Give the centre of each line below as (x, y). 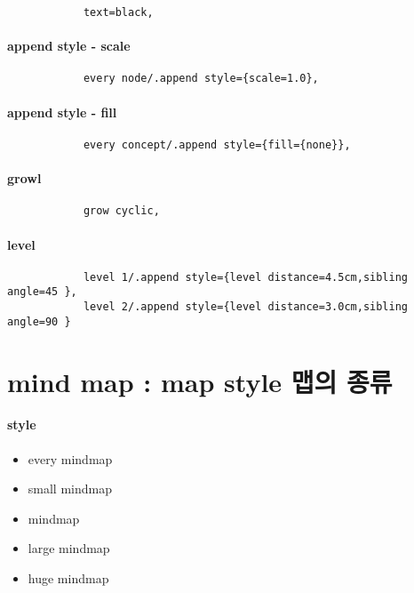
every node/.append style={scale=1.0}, (201, 79)
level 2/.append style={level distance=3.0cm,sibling (246, 307)
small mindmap (70, 489)
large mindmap (69, 548)
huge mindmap (68, 577)
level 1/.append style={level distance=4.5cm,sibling (246, 277)
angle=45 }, (42, 292)
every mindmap (70, 458)
